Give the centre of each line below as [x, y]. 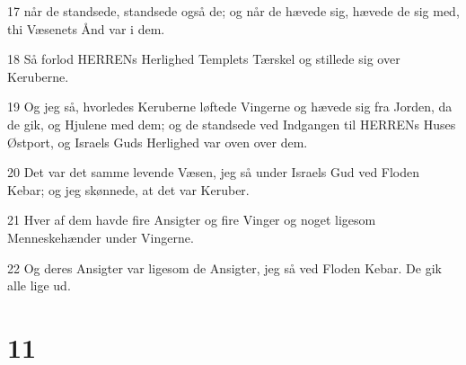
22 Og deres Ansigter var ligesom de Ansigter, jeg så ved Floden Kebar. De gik [224, 267]
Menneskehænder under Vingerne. [101, 237]
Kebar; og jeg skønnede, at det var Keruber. [128, 189]
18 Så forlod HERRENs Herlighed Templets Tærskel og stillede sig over [204, 59]
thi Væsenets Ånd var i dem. [86, 28]
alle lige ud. [39, 285]
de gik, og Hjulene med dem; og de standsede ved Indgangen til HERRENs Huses [232, 124]
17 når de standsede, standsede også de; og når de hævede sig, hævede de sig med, [233, 11]
